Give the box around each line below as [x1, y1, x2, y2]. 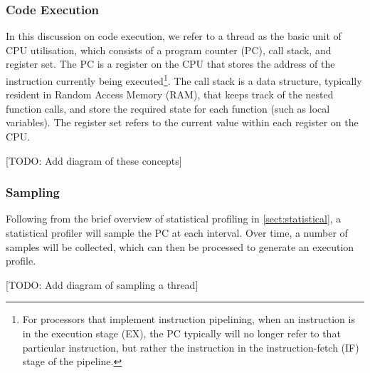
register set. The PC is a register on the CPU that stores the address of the [6, 56, 335, 71]
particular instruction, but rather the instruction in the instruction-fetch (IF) [22, 339, 359, 354]
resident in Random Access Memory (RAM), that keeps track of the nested [6, 87, 334, 102]
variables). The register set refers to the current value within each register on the [6, 115, 359, 130]
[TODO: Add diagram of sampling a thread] [6, 277, 199, 292]
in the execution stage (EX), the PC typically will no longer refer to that [22, 326, 341, 340]
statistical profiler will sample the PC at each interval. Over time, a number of [6, 225, 348, 240]
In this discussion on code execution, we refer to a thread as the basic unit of [6, 29, 342, 44]
